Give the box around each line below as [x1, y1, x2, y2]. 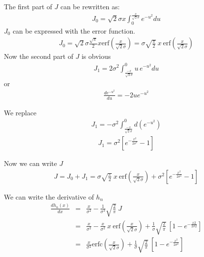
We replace [4, 107, 36, 117]
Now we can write [4, 158, 57, 168]
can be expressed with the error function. [13, 25, 136, 36]
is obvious [81, 51, 111, 61]
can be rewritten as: [60, 1, 120, 11]
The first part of [4, 1, 52, 11]
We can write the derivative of [4, 191, 94, 202]
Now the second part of [4, 51, 73, 61]
